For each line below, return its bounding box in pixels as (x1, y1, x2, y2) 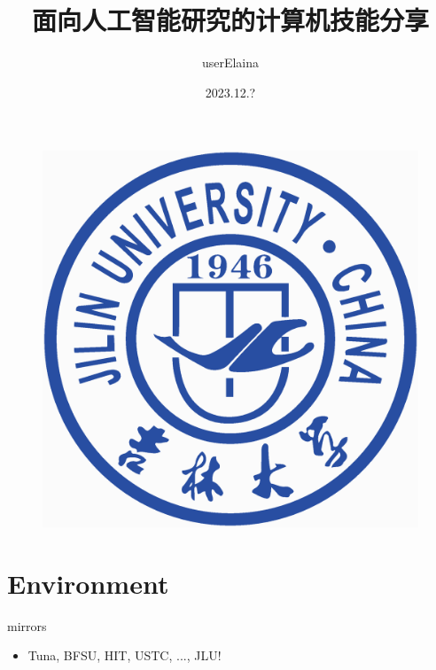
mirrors (7, 616, 47, 635)
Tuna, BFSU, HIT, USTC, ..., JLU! (27, 646, 222, 665)
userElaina (201, 53, 260, 72)
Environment (7, 565, 169, 601)
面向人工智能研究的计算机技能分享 (31, 2, 429, 38)
